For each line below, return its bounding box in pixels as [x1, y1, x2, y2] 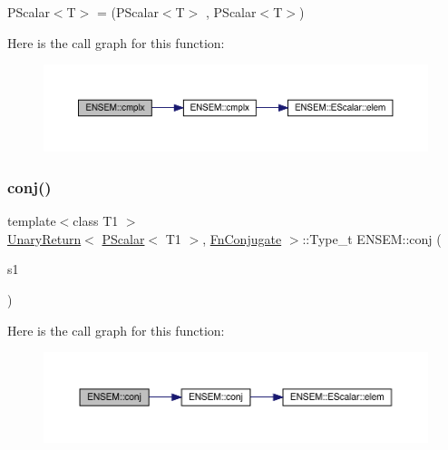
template [7, 211, 56, 230]
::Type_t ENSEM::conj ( [302, 229, 442, 248]
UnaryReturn [7, 229, 82, 248]
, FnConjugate [202, 229, 282, 248]
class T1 [73, 211, 119, 230]
